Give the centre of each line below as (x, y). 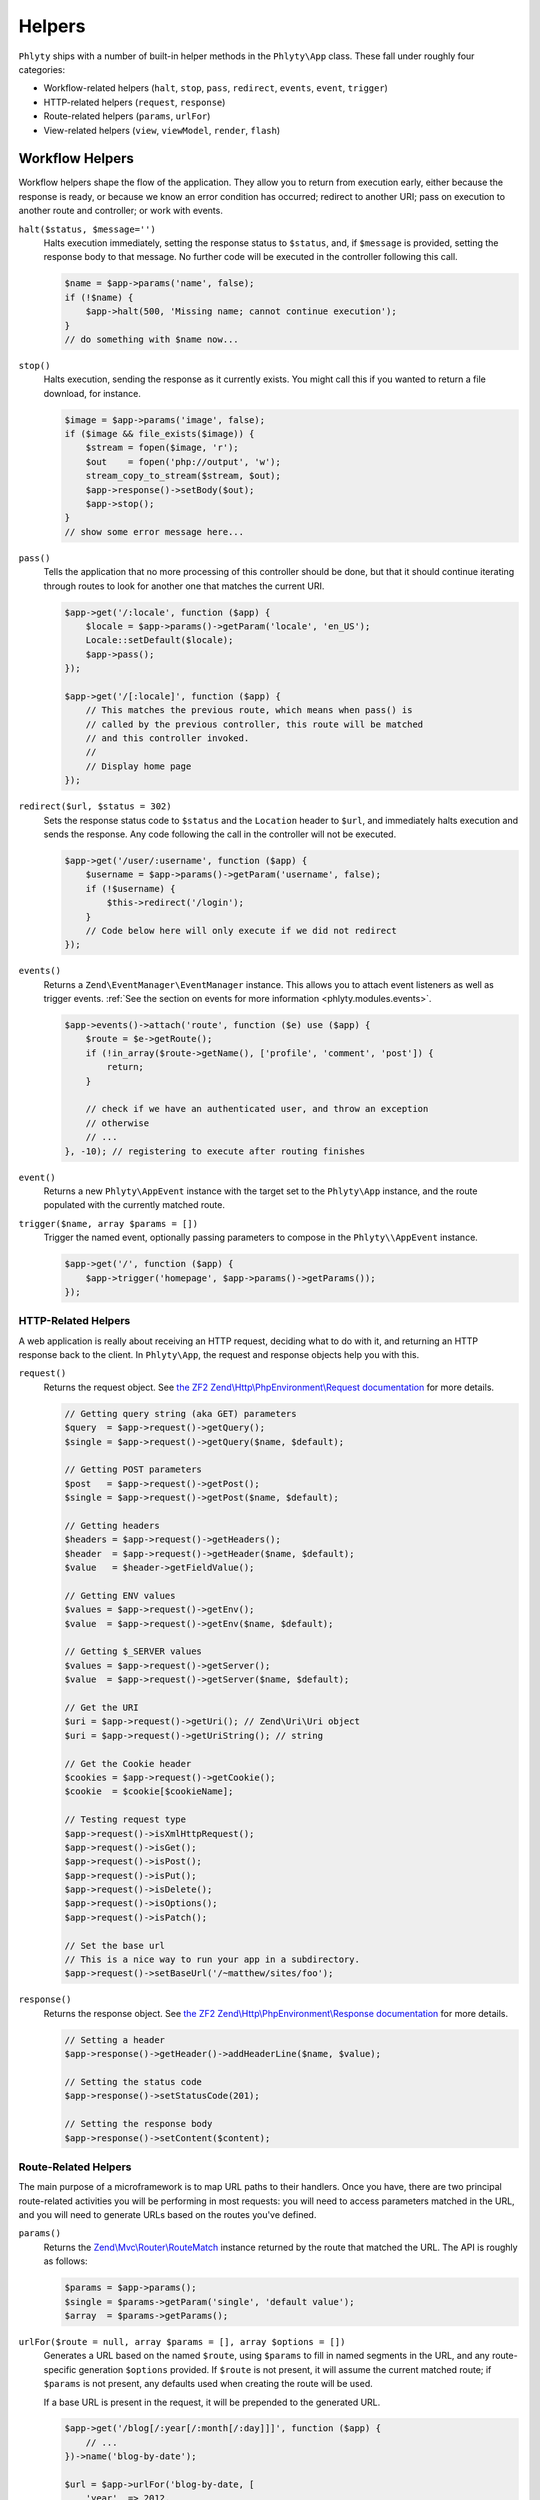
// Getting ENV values (120, 1595)
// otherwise (117, 1123)
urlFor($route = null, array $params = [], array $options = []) (182, 2341)
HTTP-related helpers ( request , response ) (134, 102)
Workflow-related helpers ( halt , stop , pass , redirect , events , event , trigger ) (216, 88)
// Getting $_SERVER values (133, 1651)
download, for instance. (92, 393)
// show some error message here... (154, 531)
